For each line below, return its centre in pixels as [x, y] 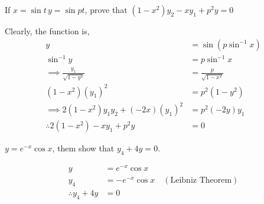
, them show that [83, 148]
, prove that [106, 9]
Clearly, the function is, [47, 31]
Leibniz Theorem [201, 181]
